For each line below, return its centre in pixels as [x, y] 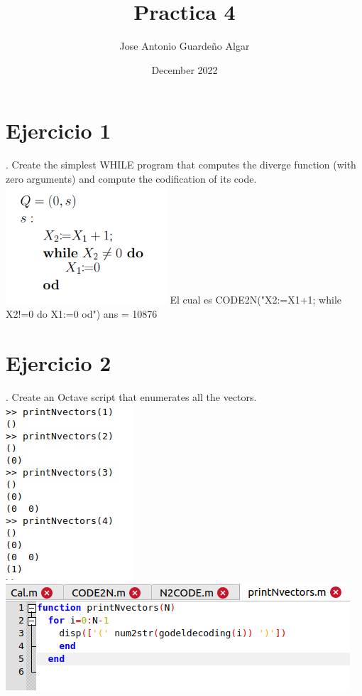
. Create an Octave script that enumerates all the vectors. [131, 396]
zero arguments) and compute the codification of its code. [131, 178]
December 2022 [185, 69]
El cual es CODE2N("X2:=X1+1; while [256, 300]
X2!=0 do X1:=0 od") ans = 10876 [82, 313]
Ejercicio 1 [59, 130]
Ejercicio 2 [59, 362]
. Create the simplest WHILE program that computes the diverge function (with [181, 165]
